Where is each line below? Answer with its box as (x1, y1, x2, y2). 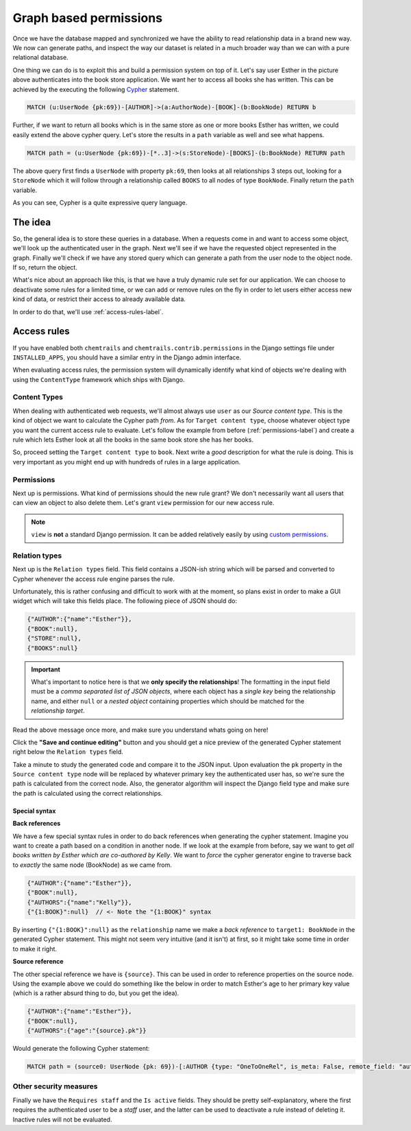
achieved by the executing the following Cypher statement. (12, 85, 179, 93)
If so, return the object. (12, 263, 78, 272)
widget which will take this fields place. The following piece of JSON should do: (12, 597, 238, 605)
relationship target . (31, 706, 85, 715)
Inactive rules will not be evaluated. (12, 1115, 112, 1123)
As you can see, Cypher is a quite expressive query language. (12, 199, 188, 206)
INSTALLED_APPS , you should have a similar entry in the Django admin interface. (12, 353, 242, 361)
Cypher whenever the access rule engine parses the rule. (12, 575, 175, 583)
